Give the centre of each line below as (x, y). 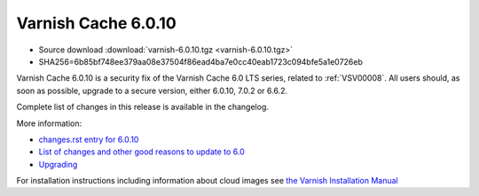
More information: (49, 123)
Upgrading (58, 164)
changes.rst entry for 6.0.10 (89, 139)
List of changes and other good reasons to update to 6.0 (142, 152)
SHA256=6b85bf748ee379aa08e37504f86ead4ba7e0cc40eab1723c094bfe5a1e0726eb (201, 61)
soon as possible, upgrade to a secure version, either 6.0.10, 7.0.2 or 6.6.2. (152, 90)
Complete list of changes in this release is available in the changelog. (143, 107)
